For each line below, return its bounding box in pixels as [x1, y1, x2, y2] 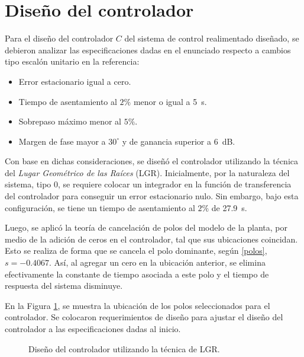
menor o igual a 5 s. [133, 95, 207, 107]
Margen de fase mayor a [18, 135, 106, 147]
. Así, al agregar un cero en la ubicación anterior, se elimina [49, 256, 266, 269]
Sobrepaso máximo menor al [18, 115, 122, 128]
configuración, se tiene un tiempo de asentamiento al [5, 201, 195, 213]
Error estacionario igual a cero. [18, 75, 131, 87]
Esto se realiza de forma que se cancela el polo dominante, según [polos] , [5, 244, 267, 257]
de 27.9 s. [211, 201, 247, 213]
